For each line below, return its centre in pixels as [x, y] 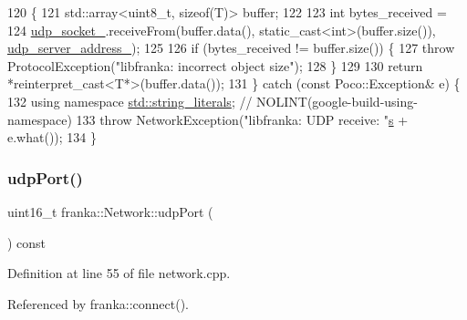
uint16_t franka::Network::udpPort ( [110, 211]
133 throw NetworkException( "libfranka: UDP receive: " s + [242, 119]
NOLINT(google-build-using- [337, 101]
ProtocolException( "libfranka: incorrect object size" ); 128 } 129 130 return [215, 65]
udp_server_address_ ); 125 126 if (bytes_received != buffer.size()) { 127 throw [231, 48]
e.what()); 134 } [52, 137]
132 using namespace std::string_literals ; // [130, 101]
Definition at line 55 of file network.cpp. [119, 273]
